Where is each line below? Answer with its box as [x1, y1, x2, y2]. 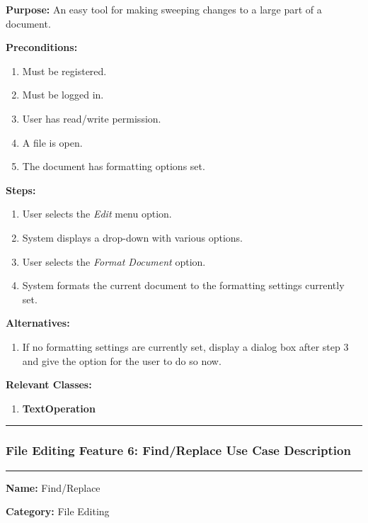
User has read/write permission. [22, 111, 161, 125]
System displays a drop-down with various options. [22, 230, 243, 244]
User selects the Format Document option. [22, 254, 206, 269]
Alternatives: [6, 315, 70, 330]
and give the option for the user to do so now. [22, 353, 222, 368]
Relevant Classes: [6, 377, 92, 392]
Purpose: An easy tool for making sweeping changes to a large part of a [6, 2, 322, 16]
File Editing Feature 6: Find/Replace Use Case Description [6, 442, 351, 459]
